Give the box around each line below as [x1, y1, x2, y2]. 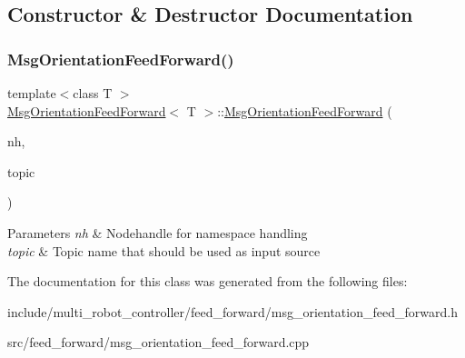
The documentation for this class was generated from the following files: [7, 272, 408, 291]
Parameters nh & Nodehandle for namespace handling [7, 223, 308, 242]
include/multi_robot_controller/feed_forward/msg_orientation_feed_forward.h [7, 302, 458, 321]
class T [73, 84, 113, 102]
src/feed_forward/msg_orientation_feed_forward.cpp [7, 333, 310, 352]
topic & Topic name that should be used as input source [7, 241, 321, 260]
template [7, 84, 56, 102]
